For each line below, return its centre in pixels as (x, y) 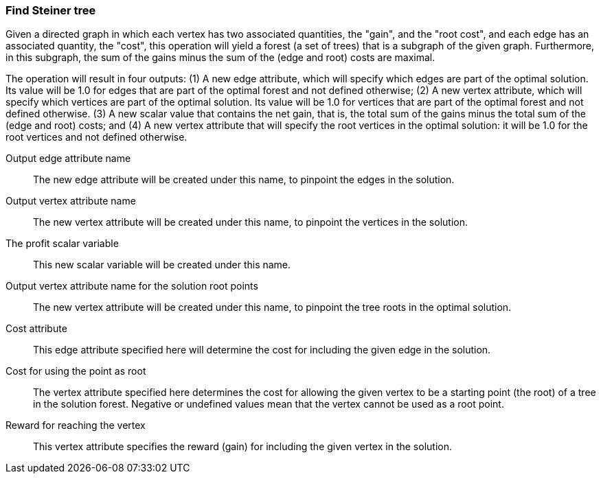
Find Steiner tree (51, 10)
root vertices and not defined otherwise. (97, 137)
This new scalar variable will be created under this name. (162, 265)
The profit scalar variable (62, 244)
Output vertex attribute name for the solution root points (132, 286)
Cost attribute (36, 329)
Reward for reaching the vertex (76, 425)
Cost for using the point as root (76, 371)
